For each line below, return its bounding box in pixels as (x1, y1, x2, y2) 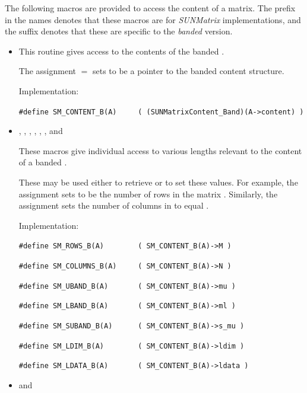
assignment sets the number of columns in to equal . (18, 199, 209, 212)
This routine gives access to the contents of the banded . (18, 44, 224, 57)
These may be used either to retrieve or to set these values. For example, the (18, 176, 298, 188)
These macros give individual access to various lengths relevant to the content (18, 144, 302, 156)
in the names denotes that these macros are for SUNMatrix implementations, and (5, 13, 301, 25)
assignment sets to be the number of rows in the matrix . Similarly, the (18, 187, 278, 200)
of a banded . (18, 156, 67, 168)
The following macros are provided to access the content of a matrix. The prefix (5, 2, 296, 14)
